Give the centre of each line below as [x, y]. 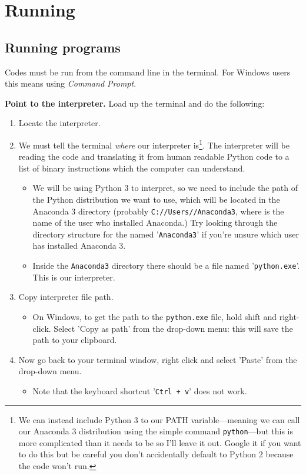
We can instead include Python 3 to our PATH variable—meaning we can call [159, 419]
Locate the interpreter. [59, 123]
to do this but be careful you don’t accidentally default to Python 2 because [156, 454]
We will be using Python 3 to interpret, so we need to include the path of [165, 188]
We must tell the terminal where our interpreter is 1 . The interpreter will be [154, 144]
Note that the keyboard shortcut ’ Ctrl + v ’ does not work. [140, 390]
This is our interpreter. [74, 277]
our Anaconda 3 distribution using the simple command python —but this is [156, 431]
